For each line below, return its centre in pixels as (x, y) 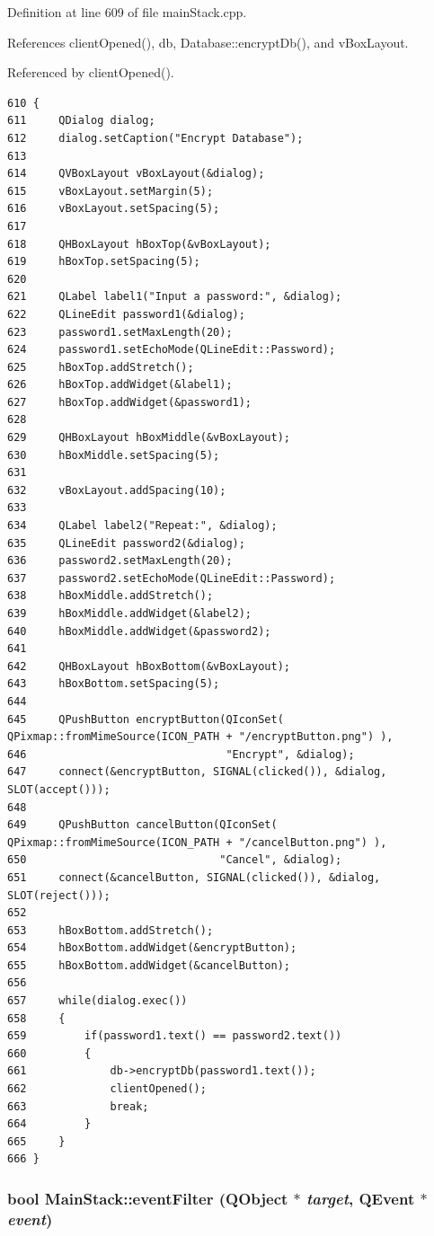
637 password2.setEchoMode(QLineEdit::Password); (172, 578)
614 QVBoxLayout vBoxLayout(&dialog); (136, 174)
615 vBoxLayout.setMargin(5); (111, 191)
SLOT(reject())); (59, 895)
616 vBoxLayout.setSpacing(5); (114, 209)
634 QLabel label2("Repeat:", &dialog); (142, 526)
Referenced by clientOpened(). (91, 72)
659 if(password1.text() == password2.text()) (175, 1036)
